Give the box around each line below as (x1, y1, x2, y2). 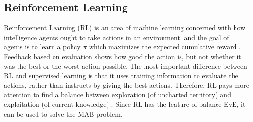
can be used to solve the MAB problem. (4, 108, 123, 119)
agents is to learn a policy (4, 41, 81, 52)
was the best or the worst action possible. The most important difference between (4, 61, 247, 71)
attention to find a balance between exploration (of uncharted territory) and (4, 89, 231, 100)
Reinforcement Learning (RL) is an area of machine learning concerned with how (4, 22, 246, 33)
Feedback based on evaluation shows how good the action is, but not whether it (4, 51, 241, 61)
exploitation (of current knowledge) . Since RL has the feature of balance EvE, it (4, 99, 246, 109)
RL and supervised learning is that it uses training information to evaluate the (4, 70, 238, 81)
